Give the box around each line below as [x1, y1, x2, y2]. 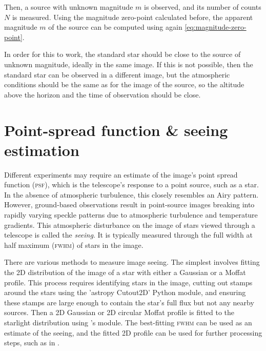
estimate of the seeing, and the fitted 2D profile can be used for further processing [4, 327, 262, 338]
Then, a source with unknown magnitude [4, 2, 133, 12]
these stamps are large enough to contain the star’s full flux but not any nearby [4, 297, 254, 307]
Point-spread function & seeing [4, 119, 228, 140]
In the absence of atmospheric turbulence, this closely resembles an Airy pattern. [4, 189, 259, 200]
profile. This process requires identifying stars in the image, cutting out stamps [4, 277, 253, 287]
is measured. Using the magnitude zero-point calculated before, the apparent [12, 11, 253, 22]
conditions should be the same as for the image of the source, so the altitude [4, 79, 244, 90]
